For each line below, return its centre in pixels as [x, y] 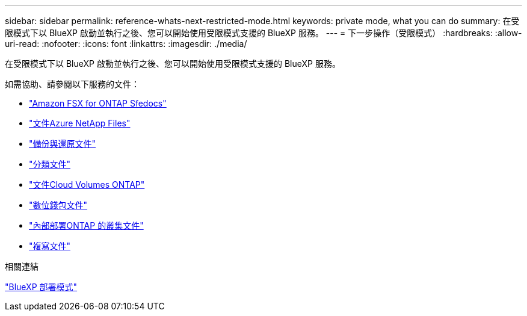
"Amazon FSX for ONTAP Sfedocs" [98, 103]
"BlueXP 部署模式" [41, 287]
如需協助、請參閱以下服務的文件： [72, 84]
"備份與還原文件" [63, 144]
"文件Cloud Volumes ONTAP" [87, 184]
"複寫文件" [50, 246]
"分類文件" [50, 164]
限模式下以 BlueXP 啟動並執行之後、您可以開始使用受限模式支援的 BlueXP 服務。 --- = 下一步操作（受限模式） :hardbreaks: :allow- [263, 33]
